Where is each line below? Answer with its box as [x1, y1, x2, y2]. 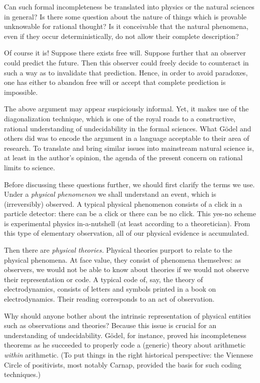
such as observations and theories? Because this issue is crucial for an [4, 320, 216, 331]
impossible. [4, 86, 38, 97]
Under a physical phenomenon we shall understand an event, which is [4, 189, 216, 199]
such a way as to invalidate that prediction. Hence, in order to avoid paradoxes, [4, 67, 248, 77]
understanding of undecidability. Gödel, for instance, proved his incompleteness [4, 330, 246, 340]
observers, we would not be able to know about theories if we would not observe [4, 264, 249, 275]
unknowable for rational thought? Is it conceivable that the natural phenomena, [4, 21, 248, 31]
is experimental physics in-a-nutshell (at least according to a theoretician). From [4, 218, 250, 228]
